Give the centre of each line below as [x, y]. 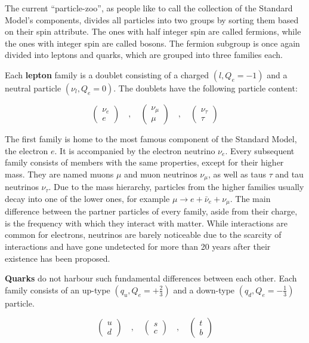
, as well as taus [237, 174]
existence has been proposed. [58, 258]
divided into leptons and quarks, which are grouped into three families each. [144, 55]
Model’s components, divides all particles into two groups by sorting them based [152, 19]
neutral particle [33, 88]
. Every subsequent [260, 150]
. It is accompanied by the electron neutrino [135, 150]
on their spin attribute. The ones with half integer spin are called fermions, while [153, 31]
